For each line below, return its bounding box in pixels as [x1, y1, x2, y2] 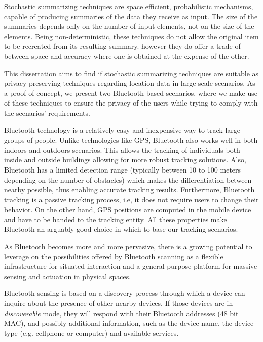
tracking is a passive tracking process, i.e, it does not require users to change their [4, 194, 259, 204]
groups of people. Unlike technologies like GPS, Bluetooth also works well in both [4, 134, 258, 145]
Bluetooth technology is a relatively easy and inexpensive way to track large [4, 124, 241, 135]
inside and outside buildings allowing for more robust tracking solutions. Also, [4, 154, 246, 165]
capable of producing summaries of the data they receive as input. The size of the [4, 11, 258, 21]
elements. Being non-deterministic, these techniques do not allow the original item [4, 30, 259, 41]
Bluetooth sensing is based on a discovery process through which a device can [4, 288, 245, 298]
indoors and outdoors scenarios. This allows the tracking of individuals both [4, 144, 240, 155]
